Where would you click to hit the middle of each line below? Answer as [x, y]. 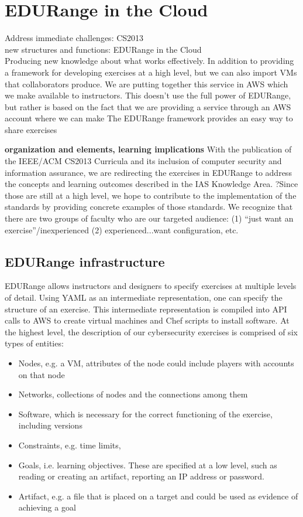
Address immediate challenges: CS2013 [74, 38]
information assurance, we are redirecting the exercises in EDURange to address [148, 172]
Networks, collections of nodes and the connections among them [133, 394]
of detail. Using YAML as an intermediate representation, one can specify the [144, 297]
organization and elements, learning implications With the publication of [148, 149]
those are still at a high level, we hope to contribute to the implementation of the [151, 195]
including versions [50, 425]
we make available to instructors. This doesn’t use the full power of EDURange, [148, 95]
